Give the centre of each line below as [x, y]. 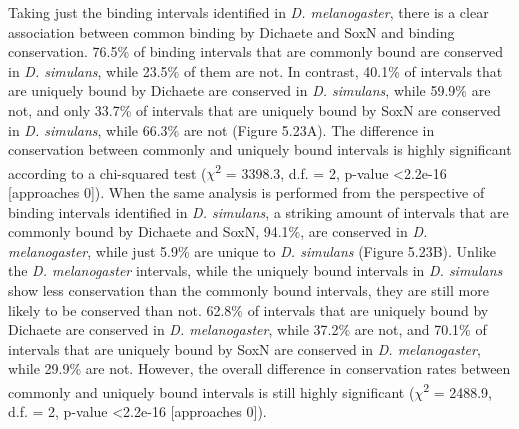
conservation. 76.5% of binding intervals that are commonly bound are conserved [256, 51]
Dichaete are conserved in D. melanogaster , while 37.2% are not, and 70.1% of [247, 329]
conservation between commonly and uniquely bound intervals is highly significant [260, 149]
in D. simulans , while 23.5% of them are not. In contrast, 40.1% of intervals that [255, 70]
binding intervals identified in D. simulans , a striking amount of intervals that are [258, 211]
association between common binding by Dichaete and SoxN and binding [231, 31]
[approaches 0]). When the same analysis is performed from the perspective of [246, 192]
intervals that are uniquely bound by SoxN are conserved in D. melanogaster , [244, 348]
